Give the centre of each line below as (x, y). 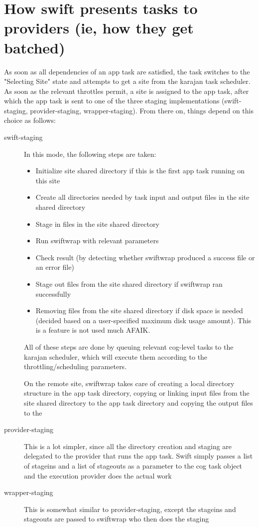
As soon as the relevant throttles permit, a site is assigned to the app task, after (127, 91)
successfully (53, 293)
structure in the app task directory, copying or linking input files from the (137, 393)
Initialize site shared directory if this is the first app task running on (140, 171)
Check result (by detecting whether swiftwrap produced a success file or (145, 257)
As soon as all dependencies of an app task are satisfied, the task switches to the (127, 71)
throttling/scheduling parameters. (75, 366)
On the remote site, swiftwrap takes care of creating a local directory (129, 383)
